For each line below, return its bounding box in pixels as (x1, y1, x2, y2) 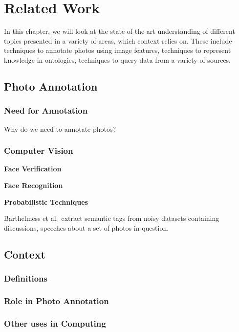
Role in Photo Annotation (4, 294, 109, 307)
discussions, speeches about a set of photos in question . (4, 222, 169, 233)
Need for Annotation (4, 104, 88, 117)
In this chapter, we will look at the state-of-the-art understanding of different (4, 26, 235, 36)
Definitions (4, 272, 47, 284)
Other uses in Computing (4, 317, 106, 329)
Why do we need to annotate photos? (4, 123, 116, 134)
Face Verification (4, 164, 62, 174)
